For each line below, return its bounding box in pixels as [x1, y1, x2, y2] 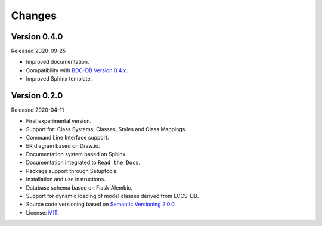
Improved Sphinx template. [26, 75, 92, 82]
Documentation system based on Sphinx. [26, 151, 128, 158]
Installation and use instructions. [26, 176, 106, 183]
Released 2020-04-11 [11, 106, 64, 113]
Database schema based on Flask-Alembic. [26, 184, 133, 191]
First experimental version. [26, 117, 92, 125]
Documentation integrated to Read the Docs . [26, 159, 141, 166]
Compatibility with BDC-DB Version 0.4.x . [26, 66, 128, 74]
